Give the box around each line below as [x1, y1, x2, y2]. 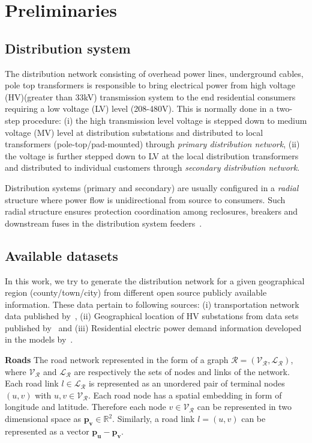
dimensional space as [5, 412, 81, 425]
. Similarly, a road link [112, 412, 195, 425]
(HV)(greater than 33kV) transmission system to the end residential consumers [5, 90, 296, 103]
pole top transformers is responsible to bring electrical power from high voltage [5, 79, 296, 91]
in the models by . [5, 333, 73, 346]
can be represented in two [197, 400, 292, 413]
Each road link [5, 377, 59, 390]
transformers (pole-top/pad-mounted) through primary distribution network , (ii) [5, 138, 300, 150]
